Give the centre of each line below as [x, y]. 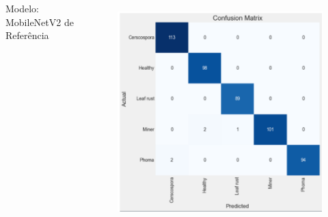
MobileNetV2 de [40, 22]
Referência [27, 35]
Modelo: [23, 8]
